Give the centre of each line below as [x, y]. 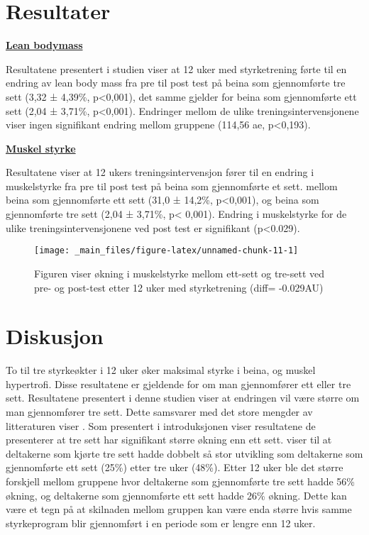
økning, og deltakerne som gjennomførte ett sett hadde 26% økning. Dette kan [176, 495]
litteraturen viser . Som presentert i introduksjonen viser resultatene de [161, 425]
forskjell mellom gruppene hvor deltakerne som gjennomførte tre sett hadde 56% [181, 481]
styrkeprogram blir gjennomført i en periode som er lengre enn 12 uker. [161, 523]
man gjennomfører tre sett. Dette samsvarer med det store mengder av [159, 412]
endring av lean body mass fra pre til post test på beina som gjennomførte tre [176, 83]
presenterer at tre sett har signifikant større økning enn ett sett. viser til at [169, 440]
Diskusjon [55, 336]
